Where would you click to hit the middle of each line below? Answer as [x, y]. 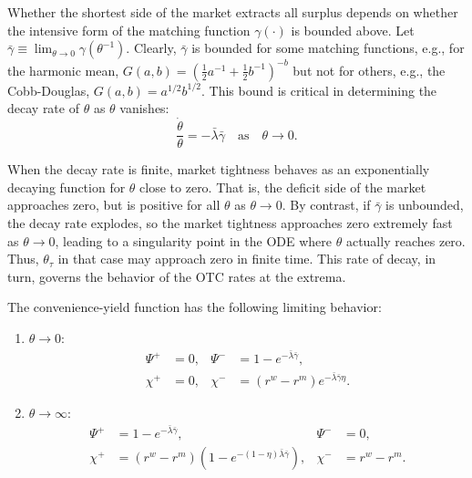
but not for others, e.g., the [369, 70]
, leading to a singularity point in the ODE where [194, 240]
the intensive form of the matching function [129, 30]
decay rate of [43, 108]
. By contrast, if [326, 205]
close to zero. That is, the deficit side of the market [283, 187]
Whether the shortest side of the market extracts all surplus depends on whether [233, 12]
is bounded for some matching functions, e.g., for [328, 48]
